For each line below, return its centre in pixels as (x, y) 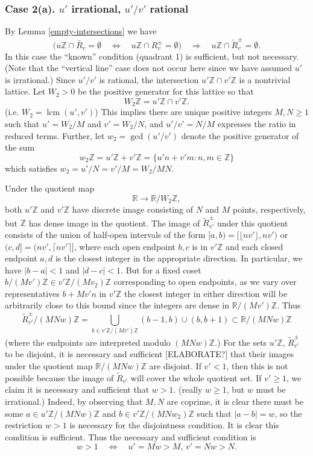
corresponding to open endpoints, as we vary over (205, 282)
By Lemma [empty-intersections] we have (81, 31)
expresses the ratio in (257, 124)
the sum (20, 147)
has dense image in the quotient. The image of (114, 223)
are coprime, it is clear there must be (235, 401)
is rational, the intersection (149, 79)
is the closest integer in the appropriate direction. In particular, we (179, 258)
